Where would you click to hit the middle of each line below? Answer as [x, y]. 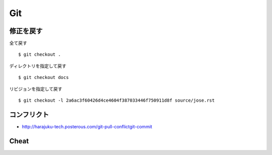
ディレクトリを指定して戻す [38, 66]
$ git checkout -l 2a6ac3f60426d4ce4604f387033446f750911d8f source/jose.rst [117, 100]
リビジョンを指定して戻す [36, 89]
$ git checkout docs [44, 77]
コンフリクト [29, 114]
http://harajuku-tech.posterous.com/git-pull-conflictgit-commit [87, 126]
